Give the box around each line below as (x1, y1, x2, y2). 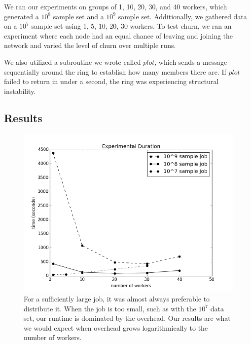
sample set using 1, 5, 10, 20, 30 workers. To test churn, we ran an (31, 21, 232, 31)
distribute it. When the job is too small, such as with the (24, 303, 196, 313)
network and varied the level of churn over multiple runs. (4, 40, 176, 50)
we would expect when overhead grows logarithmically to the (24, 322, 208, 333)
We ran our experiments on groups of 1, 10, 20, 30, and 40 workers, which (4, 1, 227, 11)
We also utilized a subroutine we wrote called (4, 56, 141, 67)
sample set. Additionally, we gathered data (118, 11, 247, 21)
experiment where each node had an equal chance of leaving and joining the (4, 30, 233, 41)
